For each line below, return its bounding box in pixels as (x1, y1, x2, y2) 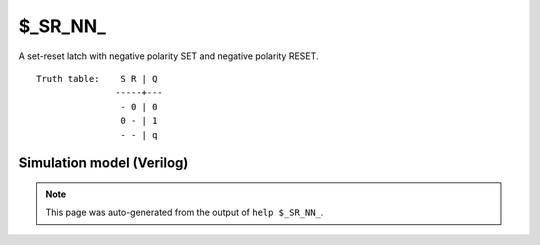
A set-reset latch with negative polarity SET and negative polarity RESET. (18, 50, 319, 62)
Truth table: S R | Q (36, 73, 158, 84)
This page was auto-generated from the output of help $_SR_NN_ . (45, 206, 324, 219)
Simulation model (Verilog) (18, 155, 189, 172)
